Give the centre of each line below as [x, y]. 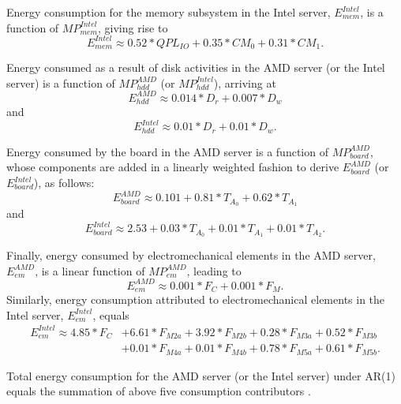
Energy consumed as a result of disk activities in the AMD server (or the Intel [196, 67]
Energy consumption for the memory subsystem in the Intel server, [169, 12]
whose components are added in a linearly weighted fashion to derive [173, 167]
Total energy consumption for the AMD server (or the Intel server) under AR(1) [201, 375]
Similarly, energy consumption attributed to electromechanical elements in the [196, 299]
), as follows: [64, 183]
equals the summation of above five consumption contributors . [159, 391]
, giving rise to [133, 27]
